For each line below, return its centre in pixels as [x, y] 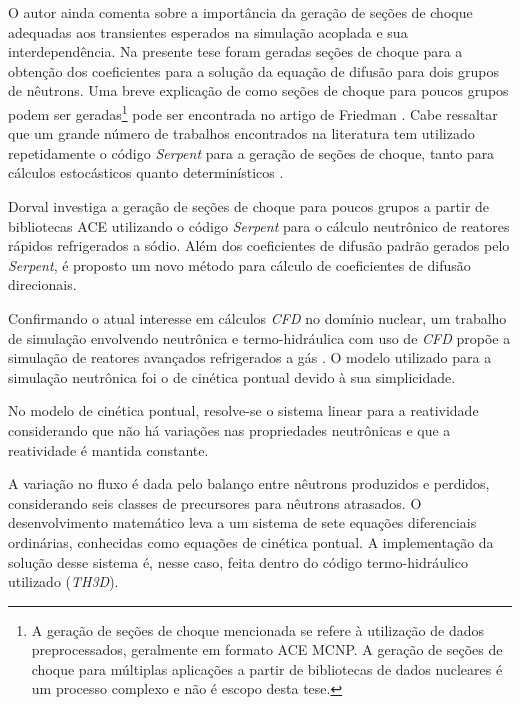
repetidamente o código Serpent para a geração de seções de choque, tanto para [251, 152]
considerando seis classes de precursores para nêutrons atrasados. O [215, 502]
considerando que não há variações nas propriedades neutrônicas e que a [229, 429]
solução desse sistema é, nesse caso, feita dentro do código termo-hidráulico [238, 561]
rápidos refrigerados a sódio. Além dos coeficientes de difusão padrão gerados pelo [259, 245]
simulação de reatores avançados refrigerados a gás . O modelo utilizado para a [250, 357]
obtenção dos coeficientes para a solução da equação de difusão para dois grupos [253, 70]
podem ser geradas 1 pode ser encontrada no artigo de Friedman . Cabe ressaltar [253, 112]
